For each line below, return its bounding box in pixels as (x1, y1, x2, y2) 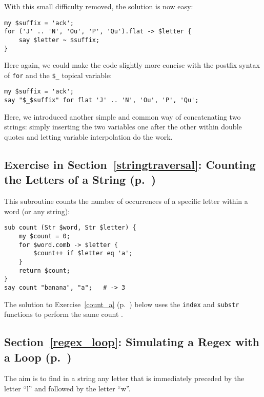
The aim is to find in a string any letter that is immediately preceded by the (4, 373, 245, 384)
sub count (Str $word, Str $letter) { (4, 224, 136, 232)
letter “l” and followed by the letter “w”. (4, 383, 131, 394)
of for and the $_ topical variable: (4, 69, 112, 80)
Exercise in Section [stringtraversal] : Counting (4, 156, 256, 172)
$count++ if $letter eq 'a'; (33, 250, 133, 257)
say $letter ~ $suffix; (18, 36, 100, 44)
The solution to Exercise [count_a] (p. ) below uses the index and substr (4, 298, 239, 309)
